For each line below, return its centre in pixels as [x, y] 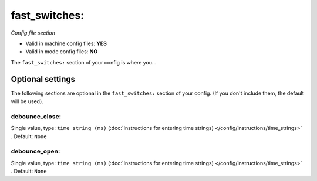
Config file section [33, 33]
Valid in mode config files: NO [62, 52]
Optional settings [43, 79]
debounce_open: [36, 151]
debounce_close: [36, 116]
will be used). [27, 101]
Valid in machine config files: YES [66, 43]
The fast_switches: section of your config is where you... [84, 62]
